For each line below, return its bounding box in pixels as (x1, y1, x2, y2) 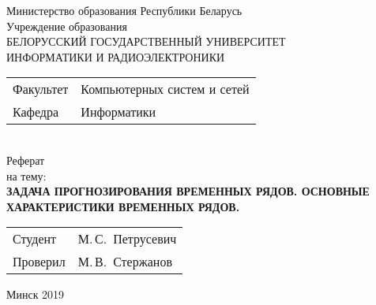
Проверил (13, 252, 66, 271)
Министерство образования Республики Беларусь (6, 2, 243, 18)
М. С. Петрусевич (77, 229, 177, 248)
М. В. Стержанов (77, 252, 172, 271)
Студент (13, 229, 57, 248)
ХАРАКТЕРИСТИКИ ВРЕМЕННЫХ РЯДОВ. (6, 198, 240, 214)
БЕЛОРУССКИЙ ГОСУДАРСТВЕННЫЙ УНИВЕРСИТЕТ (6, 33, 286, 50)
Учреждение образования (6, 17, 127, 34)
